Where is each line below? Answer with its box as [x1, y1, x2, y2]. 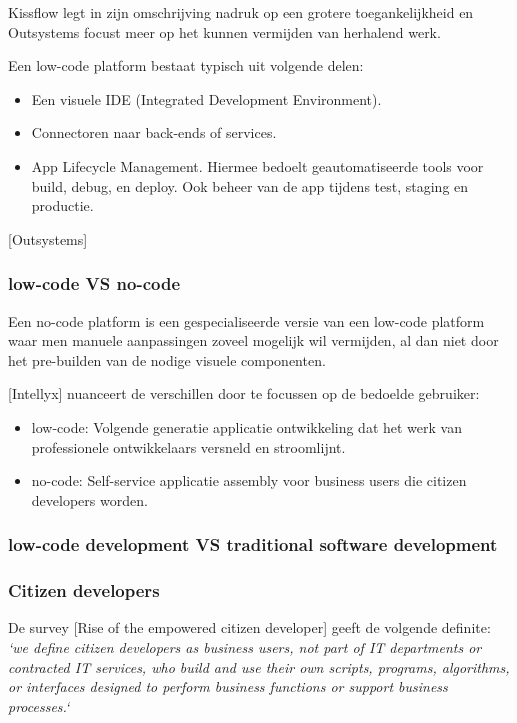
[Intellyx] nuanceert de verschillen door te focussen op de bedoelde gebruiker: [8, 383, 480, 404]
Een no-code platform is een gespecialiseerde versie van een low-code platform [8, 310, 485, 331]
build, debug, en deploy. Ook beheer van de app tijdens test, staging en [31, 175, 469, 196]
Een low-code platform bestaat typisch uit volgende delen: [8, 55, 364, 76]
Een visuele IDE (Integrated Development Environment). [31, 88, 382, 109]
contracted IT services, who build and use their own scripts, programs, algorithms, [8, 656, 510, 677]
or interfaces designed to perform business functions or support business [8, 676, 448, 697]
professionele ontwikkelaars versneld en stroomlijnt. [31, 436, 346, 457]
